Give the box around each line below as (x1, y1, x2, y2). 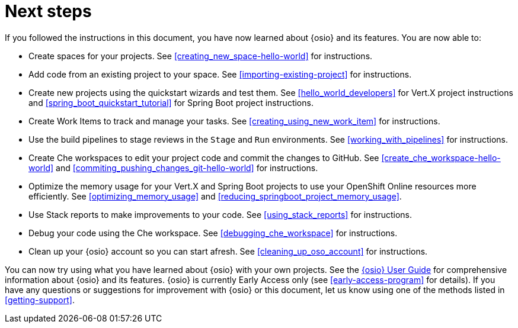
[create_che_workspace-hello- (381, 152, 501, 163)
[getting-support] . (5, 294, 75, 305)
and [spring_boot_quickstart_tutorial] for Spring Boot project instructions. (28, 97, 314, 108)
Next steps (5, 1, 92, 21)
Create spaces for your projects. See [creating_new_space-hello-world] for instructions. (28, 50, 373, 61)
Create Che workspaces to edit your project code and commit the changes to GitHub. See (28, 152, 379, 163)
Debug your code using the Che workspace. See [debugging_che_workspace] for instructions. (28, 227, 398, 238)
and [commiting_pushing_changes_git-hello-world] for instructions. (56, 162, 318, 173)
